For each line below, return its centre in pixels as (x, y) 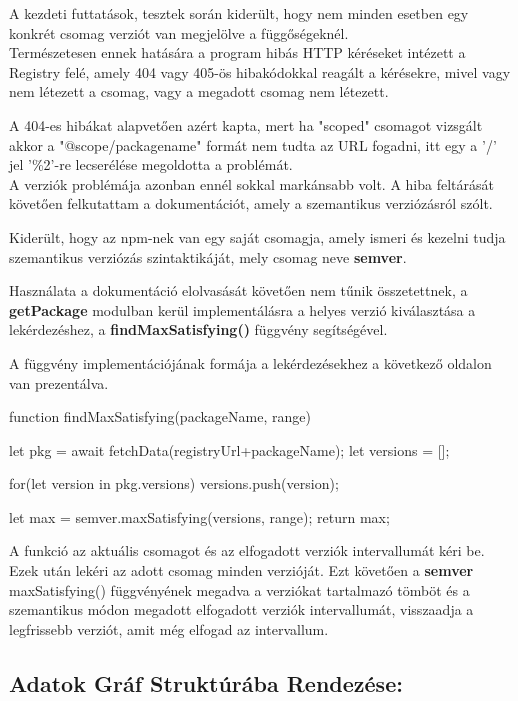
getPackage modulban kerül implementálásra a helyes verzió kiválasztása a (242, 309)
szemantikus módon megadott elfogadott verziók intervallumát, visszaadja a (241, 609)
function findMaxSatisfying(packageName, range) (160, 416)
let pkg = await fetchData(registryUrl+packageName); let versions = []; (229, 449)
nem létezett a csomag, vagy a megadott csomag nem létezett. (199, 91)
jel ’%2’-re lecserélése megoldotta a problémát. (151, 164)
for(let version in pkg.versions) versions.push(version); (174, 483)
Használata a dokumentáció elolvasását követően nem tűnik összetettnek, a (238, 290)
